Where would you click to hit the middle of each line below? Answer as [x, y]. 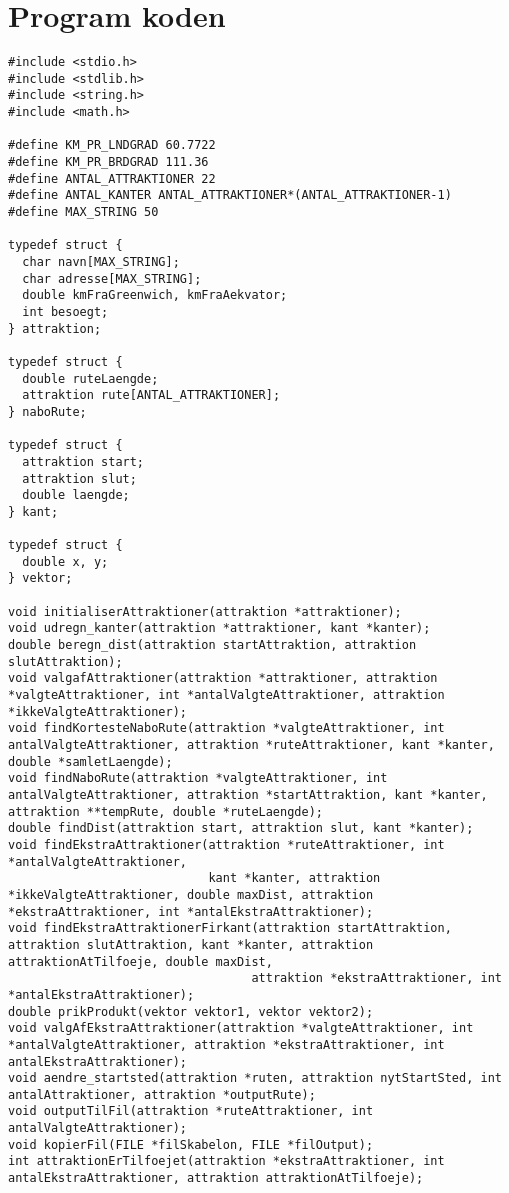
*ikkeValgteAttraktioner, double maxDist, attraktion [191, 894]
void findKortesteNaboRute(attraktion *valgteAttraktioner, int [226, 728]
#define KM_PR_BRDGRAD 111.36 [108, 162]
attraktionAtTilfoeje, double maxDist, [140, 961]
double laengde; [76, 495]
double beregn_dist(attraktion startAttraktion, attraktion [212, 645]
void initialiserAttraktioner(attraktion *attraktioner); [205, 611]
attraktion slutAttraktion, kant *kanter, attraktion [191, 944]
